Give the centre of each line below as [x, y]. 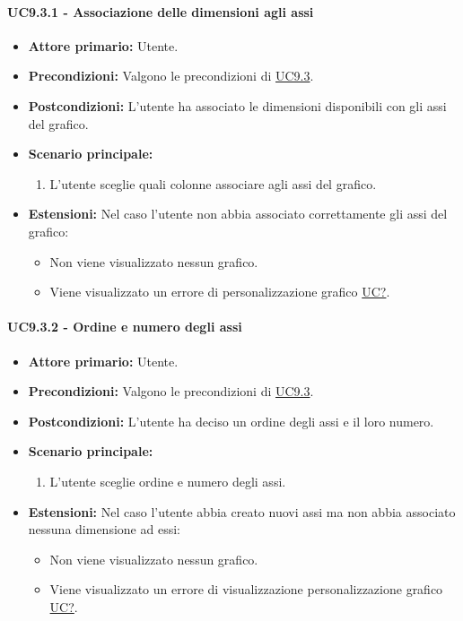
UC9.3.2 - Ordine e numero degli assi [125, 327]
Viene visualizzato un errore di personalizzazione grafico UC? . [220, 292]
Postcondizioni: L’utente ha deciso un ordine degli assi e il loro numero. [231, 421]
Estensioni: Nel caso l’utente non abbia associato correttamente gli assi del [238, 214]
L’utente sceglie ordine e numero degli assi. [168, 481]
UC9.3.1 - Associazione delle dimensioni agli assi [161, 11]
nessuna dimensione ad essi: [104, 529]
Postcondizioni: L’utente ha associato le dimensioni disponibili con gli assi [237, 105]
